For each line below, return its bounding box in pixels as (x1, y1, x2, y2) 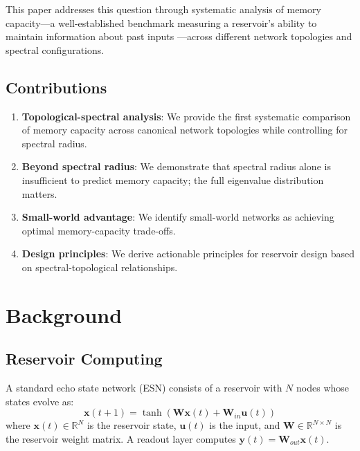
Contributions (6, 76, 107, 98)
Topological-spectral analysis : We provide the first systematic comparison (21, 109, 351, 123)
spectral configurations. (6, 42, 105, 57)
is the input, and (209, 418, 280, 432)
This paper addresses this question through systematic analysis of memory (6, 2, 321, 16)
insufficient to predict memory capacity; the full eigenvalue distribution (21, 172, 324, 187)
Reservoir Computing (6, 348, 163, 369)
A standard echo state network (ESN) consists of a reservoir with (6, 380, 282, 395)
